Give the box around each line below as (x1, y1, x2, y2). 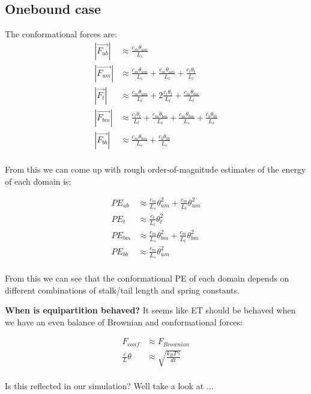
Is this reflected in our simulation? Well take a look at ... (5, 380, 214, 392)
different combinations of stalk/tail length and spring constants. (5, 283, 240, 296)
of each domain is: (5, 174, 71, 187)
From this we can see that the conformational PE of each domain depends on (5, 271, 289, 284)
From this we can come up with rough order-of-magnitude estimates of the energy (5, 162, 306, 175)
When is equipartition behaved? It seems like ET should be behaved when (5, 304, 296, 316)
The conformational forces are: (5, 28, 117, 40)
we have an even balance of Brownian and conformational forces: (5, 315, 243, 328)
